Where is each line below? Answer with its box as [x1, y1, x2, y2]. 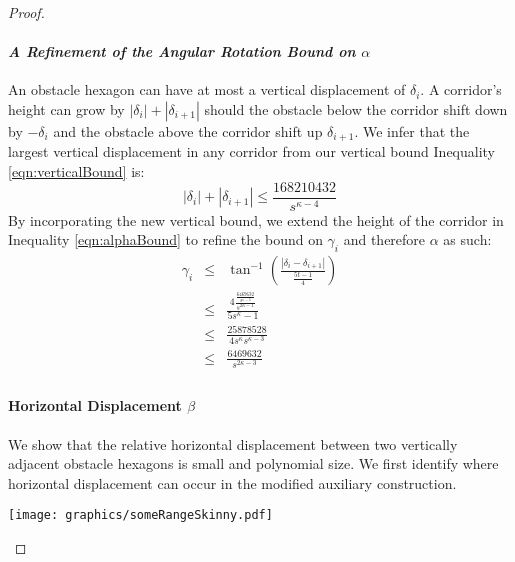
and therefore [343, 229, 426, 250]
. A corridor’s [420, 79, 502, 100]
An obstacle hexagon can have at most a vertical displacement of [8, 79, 406, 100]
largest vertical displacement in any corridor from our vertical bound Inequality [8, 141, 496, 162]
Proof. [8, 2, 45, 22]
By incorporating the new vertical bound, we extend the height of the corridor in [8, 209, 504, 230]
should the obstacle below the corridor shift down [204, 98, 508, 119]
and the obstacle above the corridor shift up [53, 120, 323, 141]
